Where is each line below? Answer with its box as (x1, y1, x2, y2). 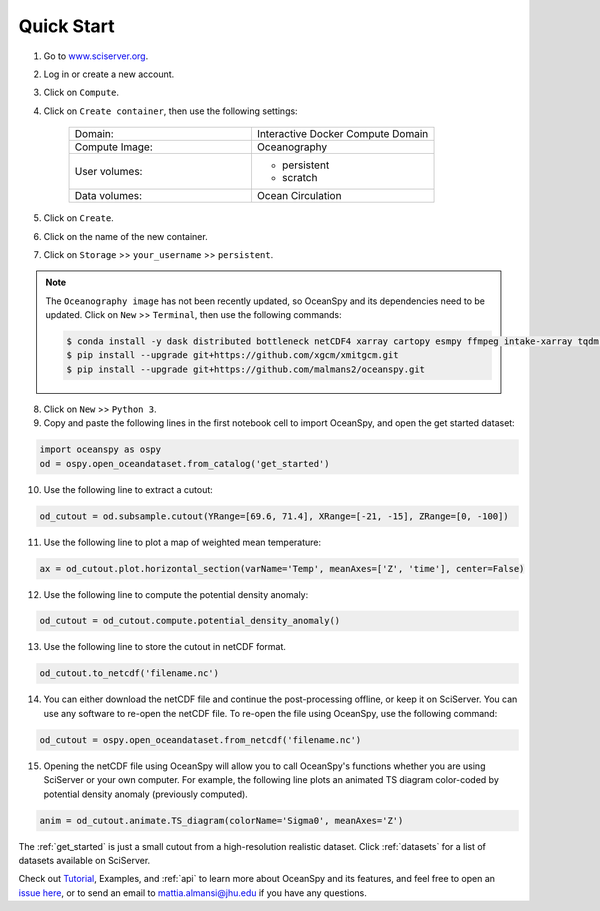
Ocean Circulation (256, 189, 342, 203)
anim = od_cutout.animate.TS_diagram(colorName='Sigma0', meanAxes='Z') (39, 815, 404, 826)
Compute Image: (74, 140, 154, 154)
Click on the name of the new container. (43, 230, 209, 242)
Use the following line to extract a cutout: (43, 483, 214, 495)
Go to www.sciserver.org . (43, 50, 149, 62)
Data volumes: (74, 189, 143, 203)
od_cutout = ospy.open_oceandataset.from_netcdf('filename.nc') (39, 734, 362, 745)
